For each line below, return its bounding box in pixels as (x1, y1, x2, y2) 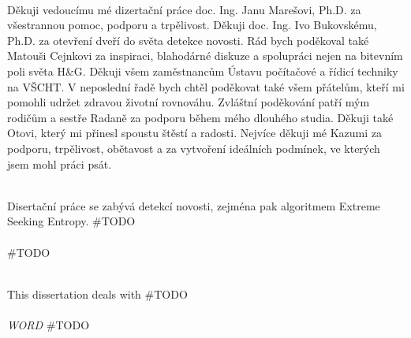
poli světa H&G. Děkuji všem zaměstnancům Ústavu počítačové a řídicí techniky (7, 62, 398, 79)
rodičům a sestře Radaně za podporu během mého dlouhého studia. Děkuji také (7, 109, 394, 125)
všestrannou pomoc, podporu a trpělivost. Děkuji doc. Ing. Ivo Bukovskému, (7, 17, 377, 33)
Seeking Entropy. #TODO (7, 213, 136, 229)
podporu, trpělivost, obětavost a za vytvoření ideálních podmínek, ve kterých (7, 139, 380, 156)
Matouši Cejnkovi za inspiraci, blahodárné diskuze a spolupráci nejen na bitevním (7, 47, 403, 64)
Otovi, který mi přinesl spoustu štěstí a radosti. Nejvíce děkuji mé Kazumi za (7, 124, 383, 141)
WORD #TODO (7, 316, 90, 332)
